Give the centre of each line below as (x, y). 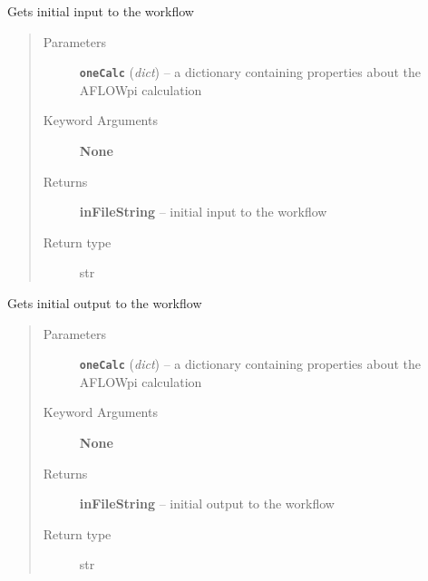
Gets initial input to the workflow (101, 11)
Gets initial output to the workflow (105, 303)
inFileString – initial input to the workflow (203, 212)
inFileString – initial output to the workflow (207, 504)
